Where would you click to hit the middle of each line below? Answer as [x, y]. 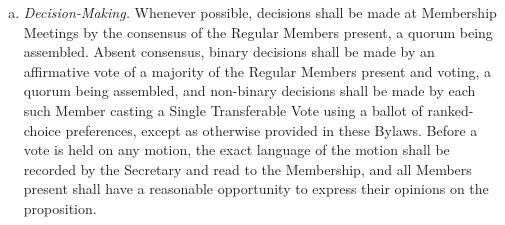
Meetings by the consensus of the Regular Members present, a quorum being [258, 31]
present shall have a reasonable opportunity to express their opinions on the [256, 188]
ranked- [450, 109]
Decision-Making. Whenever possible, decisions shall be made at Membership [260, 12]
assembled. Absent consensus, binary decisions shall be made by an [229, 51]
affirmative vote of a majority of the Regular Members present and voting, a [257, 70]
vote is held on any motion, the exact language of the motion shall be [236, 149]
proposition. [60, 207]
